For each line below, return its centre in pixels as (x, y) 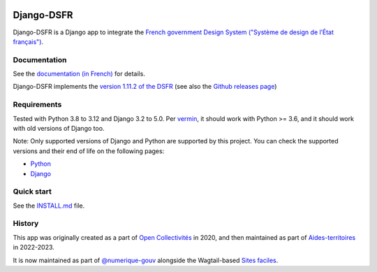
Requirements (37, 105)
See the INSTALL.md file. (49, 206)
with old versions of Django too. (59, 128)
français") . (28, 41)
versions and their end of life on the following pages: (89, 151)
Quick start (32, 192)
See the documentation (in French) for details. (79, 74)
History (26, 224)
